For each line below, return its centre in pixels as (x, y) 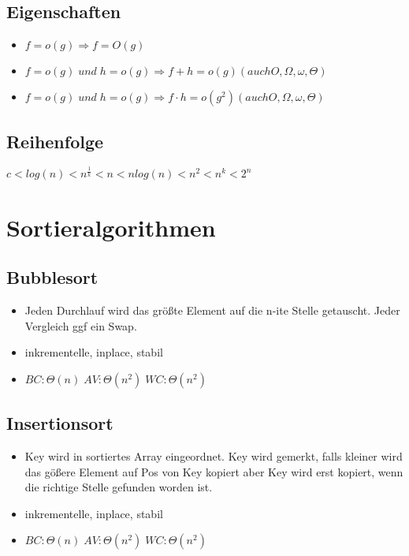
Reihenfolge (55, 141)
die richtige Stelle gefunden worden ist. (119, 487)
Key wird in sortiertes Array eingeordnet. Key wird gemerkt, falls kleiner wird (214, 455)
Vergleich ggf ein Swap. (81, 325)
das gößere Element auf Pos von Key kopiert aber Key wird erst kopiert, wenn (214, 471)
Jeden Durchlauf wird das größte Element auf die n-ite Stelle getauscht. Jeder (212, 310)
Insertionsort (60, 423)
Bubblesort (52, 277)
